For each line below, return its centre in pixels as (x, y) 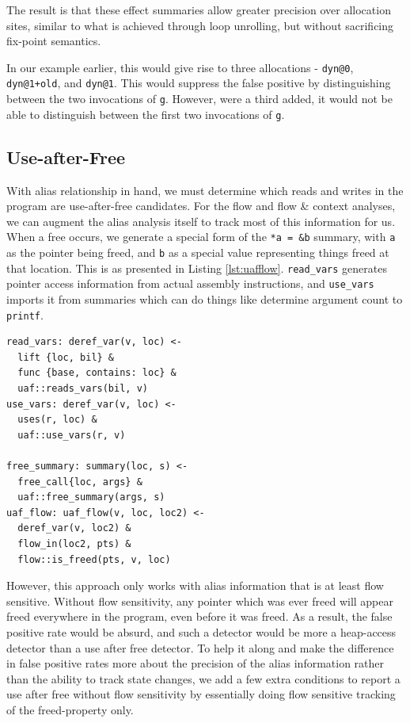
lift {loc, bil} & (66, 357)
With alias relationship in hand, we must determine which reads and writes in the (205, 190)
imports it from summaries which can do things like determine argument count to (205, 299)
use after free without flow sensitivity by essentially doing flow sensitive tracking (201, 694)
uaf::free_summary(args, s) (91, 497)
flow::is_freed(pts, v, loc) (94, 559)
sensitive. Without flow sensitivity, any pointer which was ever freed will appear (200, 601)
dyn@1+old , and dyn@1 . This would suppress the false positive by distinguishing (199, 83)
